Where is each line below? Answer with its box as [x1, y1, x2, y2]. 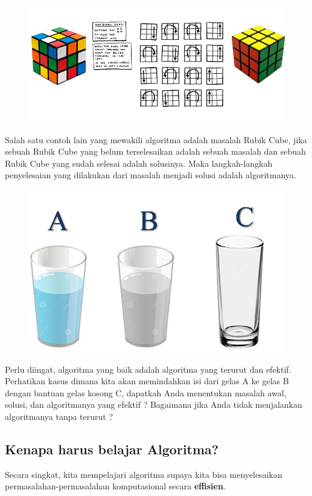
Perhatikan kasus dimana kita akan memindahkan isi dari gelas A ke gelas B [5, 375, 289, 387]
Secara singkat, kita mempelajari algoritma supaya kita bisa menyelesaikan [5, 468, 282, 480]
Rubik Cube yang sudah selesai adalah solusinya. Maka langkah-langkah [5, 156, 273, 169]
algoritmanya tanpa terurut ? [5, 410, 113, 422]
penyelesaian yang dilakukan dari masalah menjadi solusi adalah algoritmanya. [5, 169, 296, 181]
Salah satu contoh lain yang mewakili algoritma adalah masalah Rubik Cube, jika [5, 133, 307, 146]
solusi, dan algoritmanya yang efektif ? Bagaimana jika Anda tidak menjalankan [5, 398, 302, 411]
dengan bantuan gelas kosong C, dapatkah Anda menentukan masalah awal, [5, 386, 287, 399]
